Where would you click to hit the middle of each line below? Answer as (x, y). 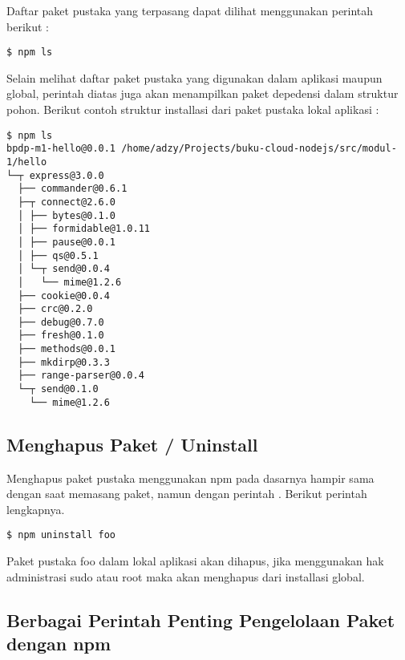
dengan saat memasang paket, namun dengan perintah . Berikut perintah (187, 494)
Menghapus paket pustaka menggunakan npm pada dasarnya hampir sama (190, 478)
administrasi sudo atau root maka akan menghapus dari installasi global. (186, 576)
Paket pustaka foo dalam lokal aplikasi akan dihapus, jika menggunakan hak (195, 561)
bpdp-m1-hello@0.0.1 (61, 149)
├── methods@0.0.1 (67, 349)
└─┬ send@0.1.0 (58, 389)
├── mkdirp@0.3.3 (64, 362)
